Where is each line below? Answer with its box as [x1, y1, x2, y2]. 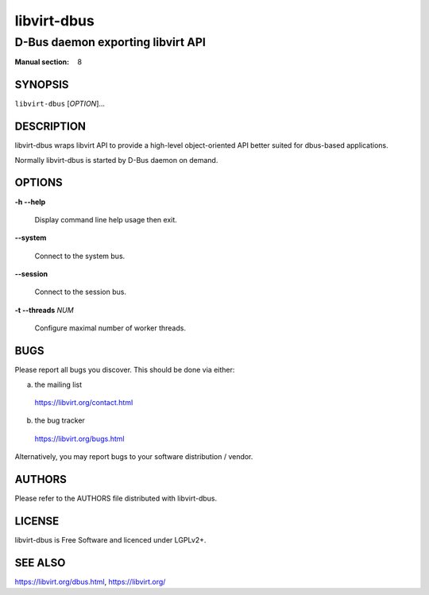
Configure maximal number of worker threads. [34, 323, 187, 333]
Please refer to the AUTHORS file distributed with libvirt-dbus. [14, 493, 218, 503]
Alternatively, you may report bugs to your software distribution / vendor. [14, 452, 253, 462]
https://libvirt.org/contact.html [34, 397, 133, 407]
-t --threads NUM [14, 305, 75, 315]
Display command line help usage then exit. [34, 214, 178, 224]
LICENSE [14, 514, 60, 527]
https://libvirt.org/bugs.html [34, 434, 125, 443]
